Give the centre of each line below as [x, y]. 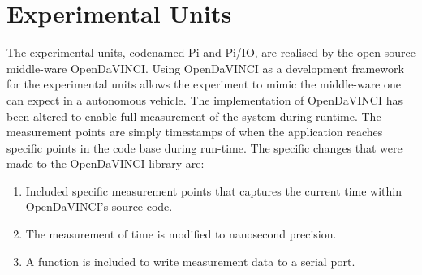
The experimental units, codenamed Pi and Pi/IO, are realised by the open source [211, 52]
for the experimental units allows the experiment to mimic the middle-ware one [204, 84]
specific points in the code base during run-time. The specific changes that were [205, 147]
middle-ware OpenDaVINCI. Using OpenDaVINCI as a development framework [205, 68]
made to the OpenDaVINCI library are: [105, 163]
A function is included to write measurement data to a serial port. [190, 261]
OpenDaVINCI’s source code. [99, 206]
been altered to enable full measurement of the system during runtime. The [194, 116]
